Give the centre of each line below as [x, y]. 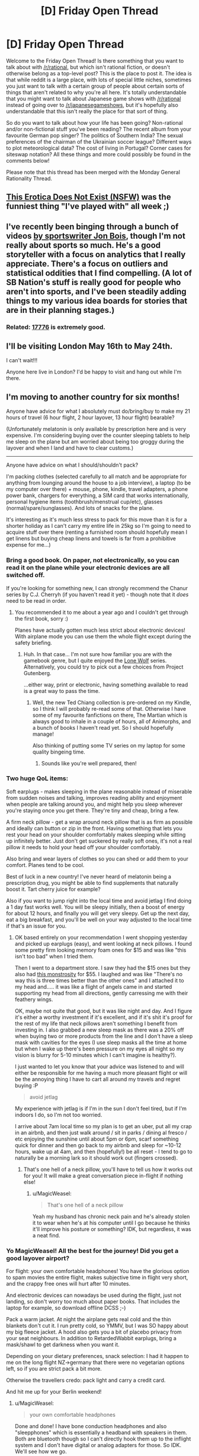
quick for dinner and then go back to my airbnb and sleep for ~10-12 [98, 1145]
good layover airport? [38, 1258]
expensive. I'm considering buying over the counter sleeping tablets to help [98, 435]
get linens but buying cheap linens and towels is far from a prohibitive [91, 539]
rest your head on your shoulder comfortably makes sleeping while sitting [96, 834]
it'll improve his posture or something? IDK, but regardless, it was [112, 1229]
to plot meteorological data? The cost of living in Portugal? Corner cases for [99, 148]
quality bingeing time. [59, 752]
